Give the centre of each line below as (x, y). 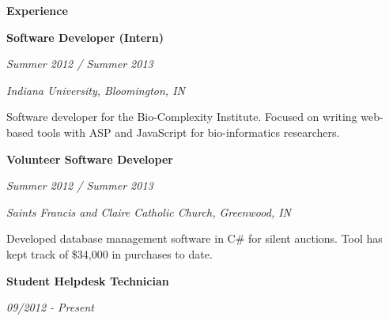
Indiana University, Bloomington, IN (96, 90)
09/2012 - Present (50, 307)
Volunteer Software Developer (90, 159)
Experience (37, 10)
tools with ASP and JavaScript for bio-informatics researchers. (188, 132)
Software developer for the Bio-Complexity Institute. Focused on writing (182, 117)
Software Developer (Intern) (85, 37)
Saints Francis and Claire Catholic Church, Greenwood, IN (149, 211)
